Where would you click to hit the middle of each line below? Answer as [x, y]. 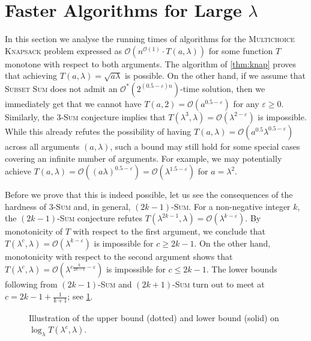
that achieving [31, 75]
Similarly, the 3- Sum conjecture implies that [85, 116]
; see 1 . [80, 296]
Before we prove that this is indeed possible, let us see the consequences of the [149, 195]
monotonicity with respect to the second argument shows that [119, 256]
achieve [18, 171]
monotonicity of [34, 231]
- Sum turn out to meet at [219, 284]
